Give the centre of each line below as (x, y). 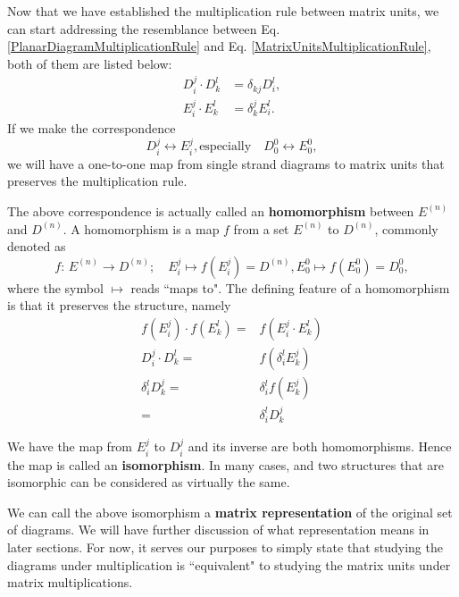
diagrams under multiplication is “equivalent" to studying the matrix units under (229, 564)
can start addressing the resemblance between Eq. (144, 28)
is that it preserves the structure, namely (119, 305)
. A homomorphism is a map (141, 228)
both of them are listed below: (90, 63)
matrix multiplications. (70, 582)
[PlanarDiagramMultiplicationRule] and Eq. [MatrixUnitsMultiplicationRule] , (219, 46)
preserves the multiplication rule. (97, 181)
